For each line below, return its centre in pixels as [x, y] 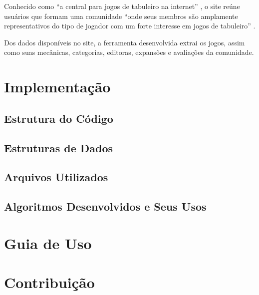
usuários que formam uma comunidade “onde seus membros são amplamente [121, 16]
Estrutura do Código [59, 118]
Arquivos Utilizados [56, 177]
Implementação [57, 87]
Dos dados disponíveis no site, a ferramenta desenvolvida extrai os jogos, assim [125, 42]
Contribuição [49, 282]
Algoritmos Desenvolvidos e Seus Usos [105, 206]
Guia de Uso [48, 243]
